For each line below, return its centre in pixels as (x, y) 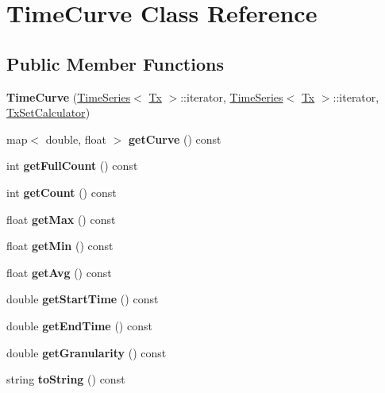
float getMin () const (60, 246)
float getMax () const (61, 219)
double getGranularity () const (87, 352)
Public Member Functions (115, 63)
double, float (76, 139)
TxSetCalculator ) (48, 112)
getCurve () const (175, 139)
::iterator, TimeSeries (232, 96)
